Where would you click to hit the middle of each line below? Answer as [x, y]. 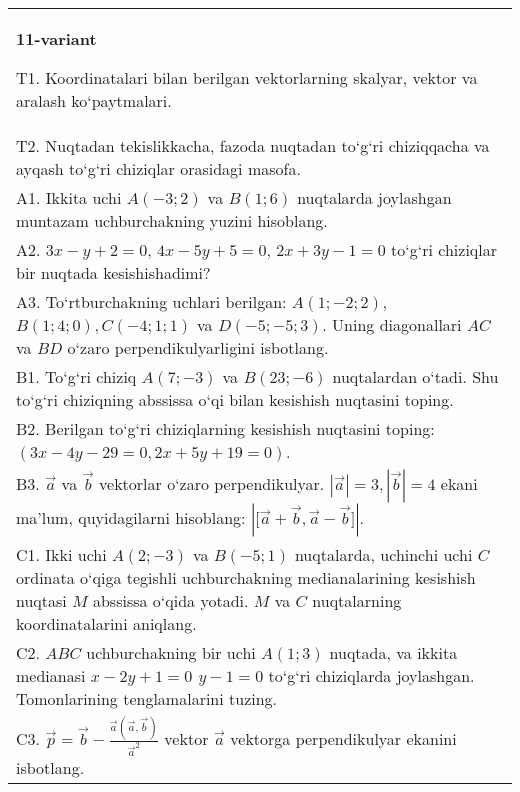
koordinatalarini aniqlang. [106, 623]
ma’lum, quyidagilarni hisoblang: [131, 517]
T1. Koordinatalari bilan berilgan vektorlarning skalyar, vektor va [247, 77]
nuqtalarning [357, 600]
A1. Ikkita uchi [69, 197]
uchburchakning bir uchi [171, 652]
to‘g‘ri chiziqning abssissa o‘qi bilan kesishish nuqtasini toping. [235, 399]
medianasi [51, 675]
